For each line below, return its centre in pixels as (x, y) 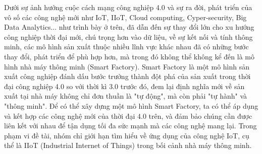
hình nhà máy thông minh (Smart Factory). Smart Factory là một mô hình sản (127, 66)
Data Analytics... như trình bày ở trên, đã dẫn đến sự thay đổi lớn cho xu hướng (129, 27)
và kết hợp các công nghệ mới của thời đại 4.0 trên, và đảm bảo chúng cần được (128, 115)
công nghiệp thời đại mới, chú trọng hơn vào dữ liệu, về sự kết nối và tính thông (128, 36)
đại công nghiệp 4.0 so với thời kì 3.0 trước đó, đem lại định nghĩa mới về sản (124, 86)
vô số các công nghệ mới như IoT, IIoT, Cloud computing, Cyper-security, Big (125, 17)
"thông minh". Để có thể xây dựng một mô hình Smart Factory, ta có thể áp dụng (131, 105)
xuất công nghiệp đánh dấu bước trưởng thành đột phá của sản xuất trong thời (127, 76)
